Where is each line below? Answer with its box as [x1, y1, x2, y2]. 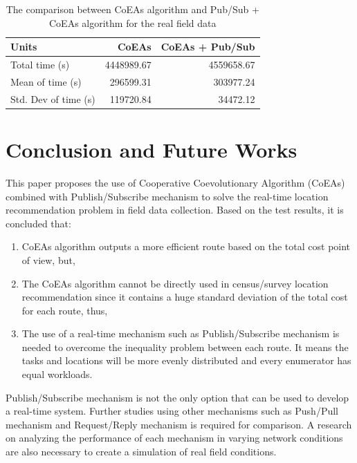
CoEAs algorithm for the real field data [48, 15, 217, 30]
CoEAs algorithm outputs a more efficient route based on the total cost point [21, 239, 351, 254]
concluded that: [6, 216, 71, 230]
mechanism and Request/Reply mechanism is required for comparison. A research [6, 417, 352, 431]
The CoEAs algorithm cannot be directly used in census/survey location [21, 276, 329, 290]
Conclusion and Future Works [6, 135, 297, 163]
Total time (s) [10, 57, 70, 72]
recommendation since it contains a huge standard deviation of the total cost [21, 290, 348, 304]
